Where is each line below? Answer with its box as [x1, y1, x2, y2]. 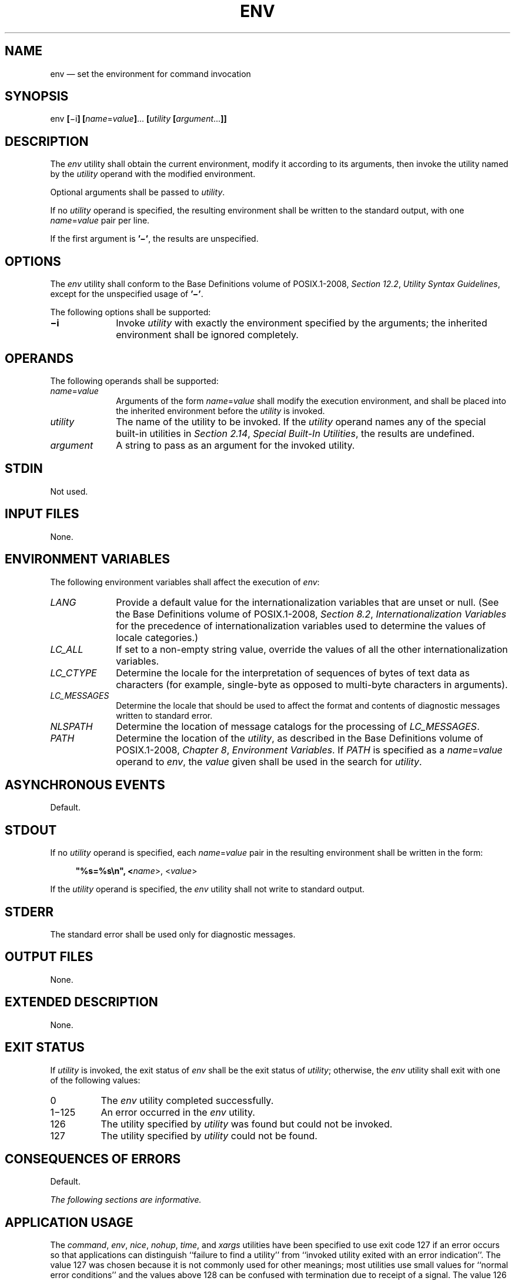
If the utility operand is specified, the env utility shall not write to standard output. [50, 884, 365, 895]
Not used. [50, 486, 88, 496]
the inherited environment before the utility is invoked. [116, 405, 325, 416]
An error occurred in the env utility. [101, 1106, 255, 1118]
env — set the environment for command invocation [50, 68, 251, 79]
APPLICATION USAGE [5, 1215, 133, 1230]
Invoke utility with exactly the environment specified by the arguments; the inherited [116, 317, 487, 329]
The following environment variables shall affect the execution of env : [50, 576, 320, 587]
